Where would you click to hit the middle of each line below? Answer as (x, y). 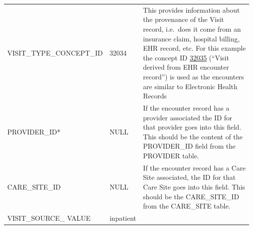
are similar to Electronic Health (190, 86)
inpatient (123, 218)
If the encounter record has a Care (194, 167)
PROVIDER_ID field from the (189, 146)
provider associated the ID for (188, 117)
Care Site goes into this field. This (194, 186)
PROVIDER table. (171, 155)
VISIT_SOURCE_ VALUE (49, 218)
